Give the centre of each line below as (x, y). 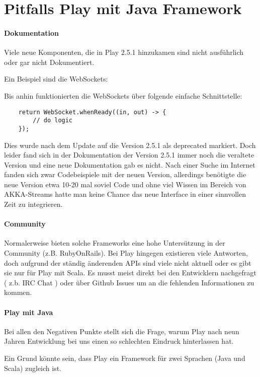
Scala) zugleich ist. (33, 368)
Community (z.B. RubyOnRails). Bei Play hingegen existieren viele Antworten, (126, 253)
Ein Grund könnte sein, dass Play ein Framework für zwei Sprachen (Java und (125, 358)
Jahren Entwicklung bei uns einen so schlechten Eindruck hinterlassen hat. (119, 341)
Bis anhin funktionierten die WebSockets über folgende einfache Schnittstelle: (123, 95)
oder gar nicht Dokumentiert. (49, 62)
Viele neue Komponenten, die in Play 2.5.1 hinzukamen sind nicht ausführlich (124, 52)
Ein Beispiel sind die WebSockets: (56, 79)
